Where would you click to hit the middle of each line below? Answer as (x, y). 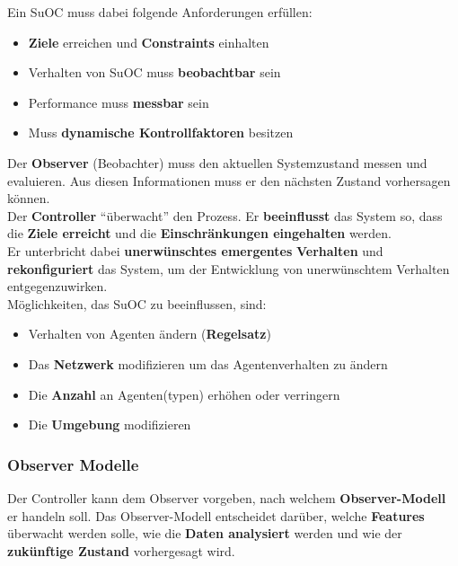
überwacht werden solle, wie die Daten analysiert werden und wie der (205, 533)
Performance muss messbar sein (119, 102)
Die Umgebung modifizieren (110, 424)
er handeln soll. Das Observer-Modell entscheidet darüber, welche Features (216, 515)
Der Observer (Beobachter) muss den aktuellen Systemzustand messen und (217, 162)
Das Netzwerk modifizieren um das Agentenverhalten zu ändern (208, 363)
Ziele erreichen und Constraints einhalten (149, 42)
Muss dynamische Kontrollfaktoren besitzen (161, 133)
